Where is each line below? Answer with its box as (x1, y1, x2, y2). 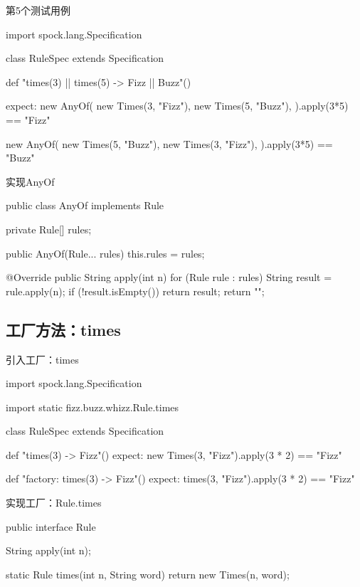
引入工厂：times (6, 351, 79, 366)
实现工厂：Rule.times (6, 495, 102, 510)
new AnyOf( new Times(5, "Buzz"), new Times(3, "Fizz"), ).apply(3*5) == (6, 136, 333, 151)
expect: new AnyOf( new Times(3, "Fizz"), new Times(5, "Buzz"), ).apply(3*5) (6, 98, 349, 113)
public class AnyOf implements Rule (6, 198, 164, 213)
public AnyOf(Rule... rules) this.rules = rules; (6, 245, 205, 260)
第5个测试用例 (6, 3, 70, 17)
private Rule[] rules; (6, 221, 92, 236)
